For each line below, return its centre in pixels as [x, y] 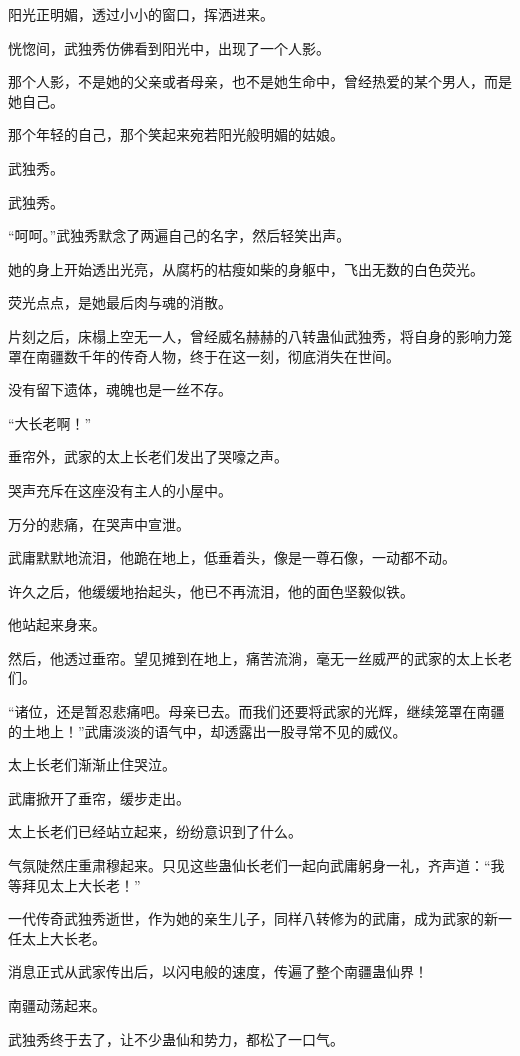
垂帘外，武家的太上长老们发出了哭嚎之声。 [148, 456]
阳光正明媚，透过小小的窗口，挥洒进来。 [141, 14]
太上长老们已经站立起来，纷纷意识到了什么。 [155, 831]
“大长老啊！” [50, 422]
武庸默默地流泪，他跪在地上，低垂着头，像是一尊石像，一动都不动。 [232, 557]
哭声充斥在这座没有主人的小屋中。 [120, 489]
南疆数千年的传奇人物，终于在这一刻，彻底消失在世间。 [217, 355]
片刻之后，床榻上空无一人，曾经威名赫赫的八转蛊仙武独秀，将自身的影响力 [253, 335]
